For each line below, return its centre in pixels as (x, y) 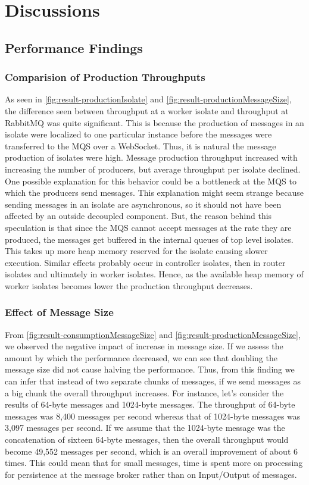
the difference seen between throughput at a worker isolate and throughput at (147, 110)
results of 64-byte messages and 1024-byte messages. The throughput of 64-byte (150, 404)
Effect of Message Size (59, 312)
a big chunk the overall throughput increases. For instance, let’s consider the (144, 392)
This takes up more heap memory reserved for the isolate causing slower (136, 251)
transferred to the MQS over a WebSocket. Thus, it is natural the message (141, 145)
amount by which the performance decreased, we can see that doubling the (141, 357)
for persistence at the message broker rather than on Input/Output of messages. (151, 474)
